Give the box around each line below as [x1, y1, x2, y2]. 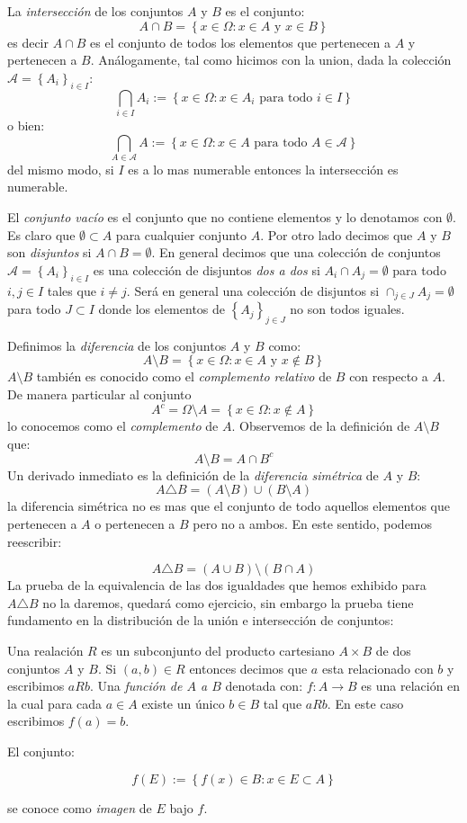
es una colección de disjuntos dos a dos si [93, 260, 320, 279]
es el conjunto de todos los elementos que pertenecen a [90, 32, 391, 51]
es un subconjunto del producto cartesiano [101, 640, 335, 659]
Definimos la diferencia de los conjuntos [7, 335, 227, 354]
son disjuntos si [7, 243, 92, 262]
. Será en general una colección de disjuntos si [126, 281, 380, 300]
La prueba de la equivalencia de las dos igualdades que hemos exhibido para [7, 576, 427, 595]
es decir [7, 32, 49, 51]
